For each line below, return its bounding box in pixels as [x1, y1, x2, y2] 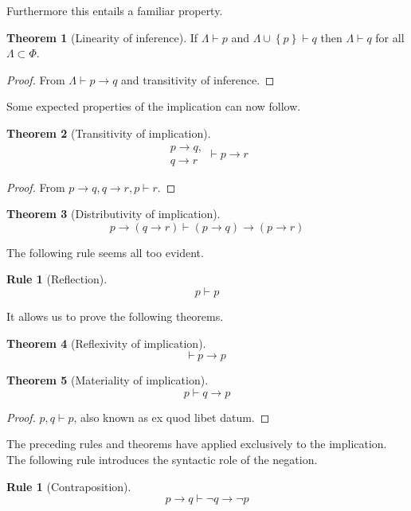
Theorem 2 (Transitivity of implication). [6, 124, 211, 141]
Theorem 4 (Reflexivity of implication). [6, 334, 206, 351]
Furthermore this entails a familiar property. [6, 2, 223, 18]
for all [375, 29, 405, 45]
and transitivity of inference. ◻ [121, 71, 275, 88]
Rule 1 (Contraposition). [6, 478, 131, 494]
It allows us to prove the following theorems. [6, 308, 224, 324]
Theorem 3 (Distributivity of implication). [6, 205, 221, 222]
